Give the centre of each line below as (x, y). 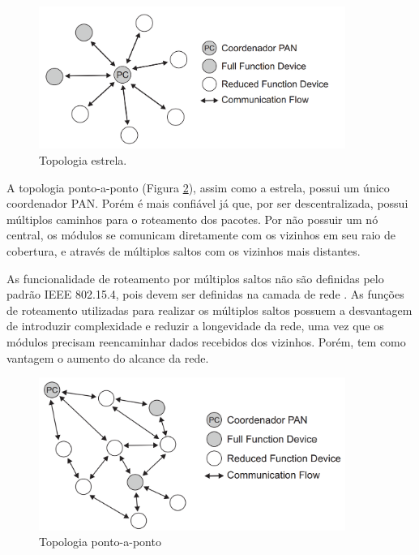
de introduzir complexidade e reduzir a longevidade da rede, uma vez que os (195, 326)
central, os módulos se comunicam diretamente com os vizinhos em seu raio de (201, 235)
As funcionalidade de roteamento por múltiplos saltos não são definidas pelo (195, 278)
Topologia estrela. (83, 160)
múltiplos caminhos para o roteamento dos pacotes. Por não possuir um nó (192, 219)
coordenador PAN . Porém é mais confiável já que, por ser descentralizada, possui (207, 203)
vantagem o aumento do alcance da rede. (108, 357)
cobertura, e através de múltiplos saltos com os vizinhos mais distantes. (184, 251)
